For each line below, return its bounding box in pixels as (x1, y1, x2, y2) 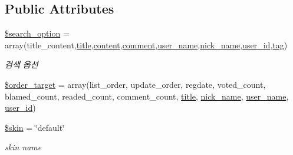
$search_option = (5, 27, 70, 39)
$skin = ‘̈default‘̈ (5, 121, 65, 133)
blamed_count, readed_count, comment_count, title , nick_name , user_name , (5, 90, 289, 102)
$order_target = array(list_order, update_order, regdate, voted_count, (5, 78, 266, 90)
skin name (5, 141, 42, 153)
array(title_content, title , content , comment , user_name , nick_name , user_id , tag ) (5, 38, 288, 51)
